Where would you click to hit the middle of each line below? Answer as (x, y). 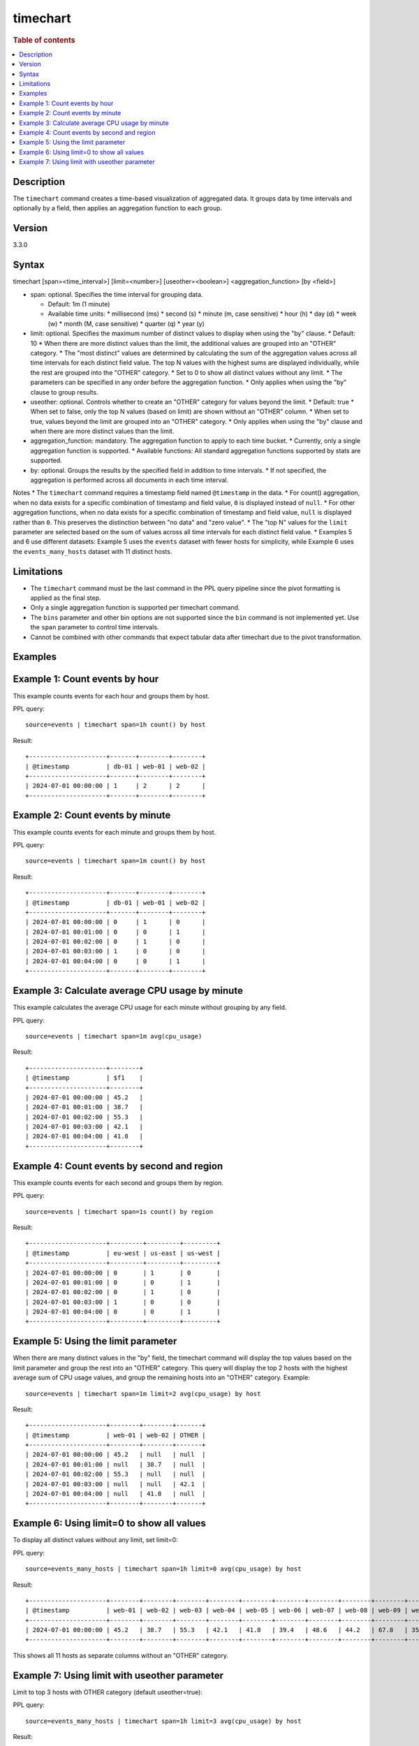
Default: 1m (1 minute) (79, 304)
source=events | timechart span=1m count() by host (116, 861)
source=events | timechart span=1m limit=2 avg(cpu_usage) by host (143, 1394)
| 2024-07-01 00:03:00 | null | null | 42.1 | (116, 1484)
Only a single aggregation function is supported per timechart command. (135, 608)
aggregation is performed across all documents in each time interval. (130, 480)
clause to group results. (64, 392)
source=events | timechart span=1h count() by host (116, 725)
